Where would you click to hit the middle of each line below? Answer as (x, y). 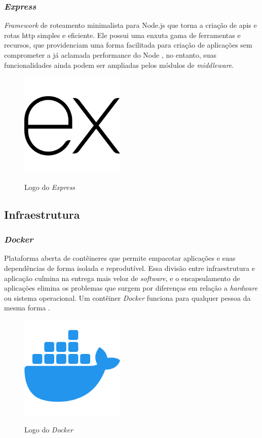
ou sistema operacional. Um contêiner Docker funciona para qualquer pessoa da (127, 297)
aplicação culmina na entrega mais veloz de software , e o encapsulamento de (122, 278)
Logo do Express (50, 187)
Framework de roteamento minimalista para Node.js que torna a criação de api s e (130, 25)
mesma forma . (27, 308)
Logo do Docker (49, 430)
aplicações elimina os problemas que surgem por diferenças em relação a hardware (131, 288)
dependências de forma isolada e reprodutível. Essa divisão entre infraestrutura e (129, 268)
